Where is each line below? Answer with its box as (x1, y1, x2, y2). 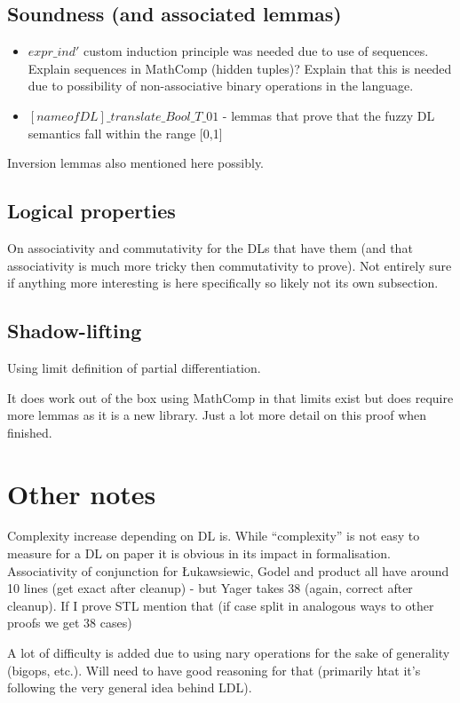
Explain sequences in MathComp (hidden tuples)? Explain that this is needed (28, 59, 452, 77)
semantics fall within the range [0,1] (28, 123, 223, 142)
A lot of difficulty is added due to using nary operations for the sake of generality (7, 644, 450, 662)
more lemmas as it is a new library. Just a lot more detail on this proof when (7, 406, 427, 424)
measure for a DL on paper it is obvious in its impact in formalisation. (7, 544, 391, 563)
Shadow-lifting (7, 317, 142, 344)
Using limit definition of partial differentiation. (7, 358, 261, 376)
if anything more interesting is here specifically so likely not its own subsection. (7, 273, 439, 292)
